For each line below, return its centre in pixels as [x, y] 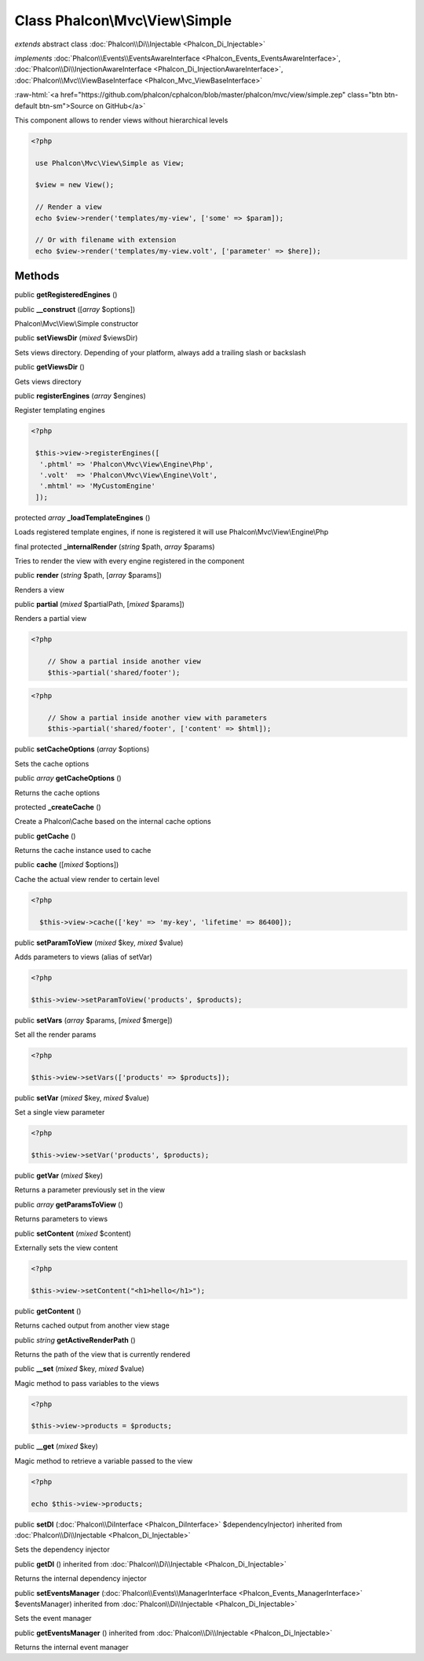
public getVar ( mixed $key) [59, 1176]
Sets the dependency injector [62, 1549]
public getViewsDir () [50, 367]
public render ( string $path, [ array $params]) [88, 575]
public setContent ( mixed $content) [73, 1233]
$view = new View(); [75, 185]
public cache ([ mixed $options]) [67, 865]
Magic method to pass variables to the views [87, 1383]
